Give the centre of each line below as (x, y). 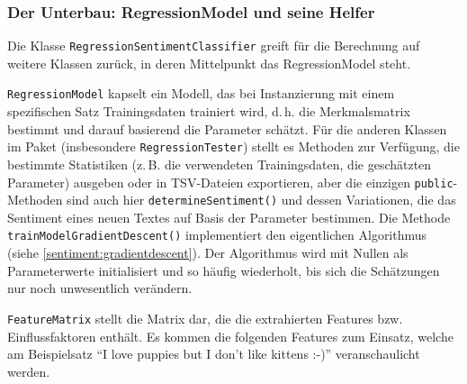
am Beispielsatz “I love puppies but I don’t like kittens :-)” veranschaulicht (214, 354)
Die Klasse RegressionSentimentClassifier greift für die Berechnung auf (214, 46)
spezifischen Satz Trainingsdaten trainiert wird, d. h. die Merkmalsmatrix (209, 111)
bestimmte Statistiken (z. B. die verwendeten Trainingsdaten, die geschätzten (220, 164)
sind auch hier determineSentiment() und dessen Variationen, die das (261, 200)
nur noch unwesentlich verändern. (100, 288)
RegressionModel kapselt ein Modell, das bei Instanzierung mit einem (201, 93)
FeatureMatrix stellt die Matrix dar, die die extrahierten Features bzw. (205, 318)
